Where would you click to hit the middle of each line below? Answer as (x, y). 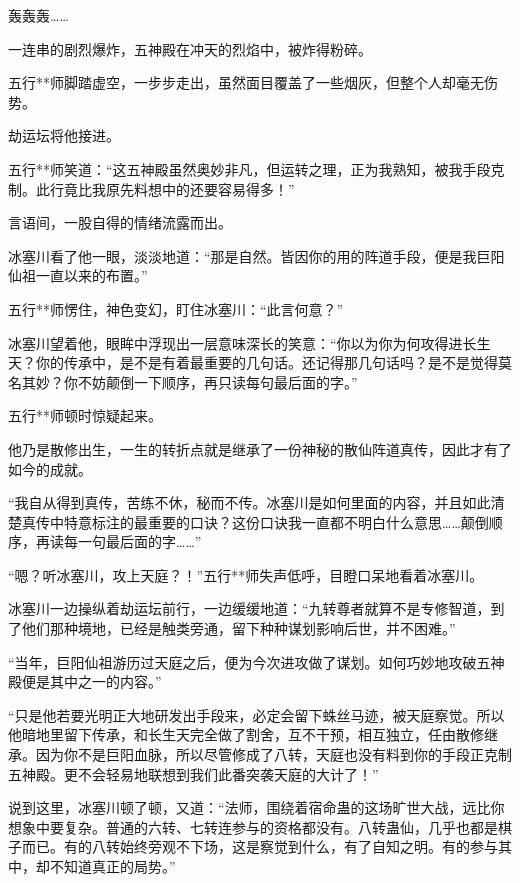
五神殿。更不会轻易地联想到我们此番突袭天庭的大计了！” (193, 773)
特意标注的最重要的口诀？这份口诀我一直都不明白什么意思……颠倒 (276, 521)
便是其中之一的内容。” (91, 681)
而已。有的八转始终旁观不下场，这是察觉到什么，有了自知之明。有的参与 (259, 846)
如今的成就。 (50, 468)
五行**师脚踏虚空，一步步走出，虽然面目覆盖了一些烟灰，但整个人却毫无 (246, 82)
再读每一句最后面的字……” (118, 541)
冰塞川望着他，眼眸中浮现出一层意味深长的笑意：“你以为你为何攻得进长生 (249, 342)
